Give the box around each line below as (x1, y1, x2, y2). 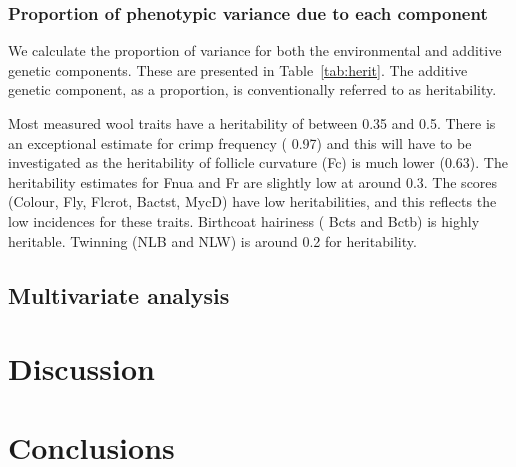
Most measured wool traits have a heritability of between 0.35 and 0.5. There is (8, 113, 496, 133)
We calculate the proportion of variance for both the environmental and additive (8, 40, 502, 61)
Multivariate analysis (8, 279, 230, 310)
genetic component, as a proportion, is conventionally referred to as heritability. (8, 79, 497, 100)
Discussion (8, 348, 155, 389)
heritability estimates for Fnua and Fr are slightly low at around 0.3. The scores (8, 171, 498, 192)
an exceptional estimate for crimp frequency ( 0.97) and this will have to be (8, 132, 472, 153)
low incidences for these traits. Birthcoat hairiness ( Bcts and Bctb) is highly (8, 210, 480, 231)
